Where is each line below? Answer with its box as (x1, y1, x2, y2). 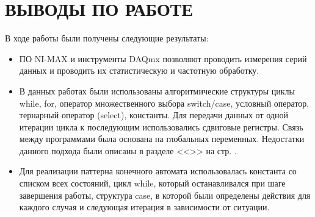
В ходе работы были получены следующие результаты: (5, 32, 209, 44)
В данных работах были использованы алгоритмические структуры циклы (19, 84, 295, 97)
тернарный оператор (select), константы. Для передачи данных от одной (19, 108, 288, 121)
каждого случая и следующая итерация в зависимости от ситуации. (19, 201, 270, 213)
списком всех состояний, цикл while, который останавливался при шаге (19, 177, 286, 190)
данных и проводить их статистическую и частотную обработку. (19, 64, 259, 77)
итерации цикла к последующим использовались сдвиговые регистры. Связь (19, 120, 303, 133)
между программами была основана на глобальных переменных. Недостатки (19, 132, 305, 145)
